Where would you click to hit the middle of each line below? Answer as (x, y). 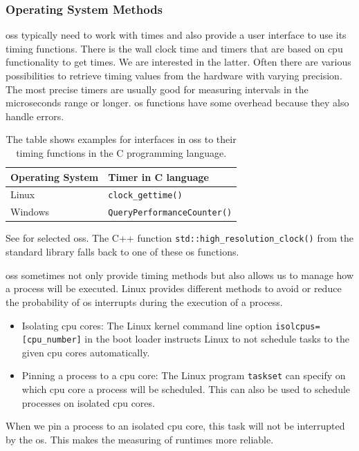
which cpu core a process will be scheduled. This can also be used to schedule (186, 389)
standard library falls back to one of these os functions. (122, 252)
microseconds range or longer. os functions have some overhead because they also (177, 103)
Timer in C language (158, 176)
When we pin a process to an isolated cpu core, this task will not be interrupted (175, 426)
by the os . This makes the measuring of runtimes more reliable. (140, 439)
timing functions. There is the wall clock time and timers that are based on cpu (174, 48)
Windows (30, 212)
